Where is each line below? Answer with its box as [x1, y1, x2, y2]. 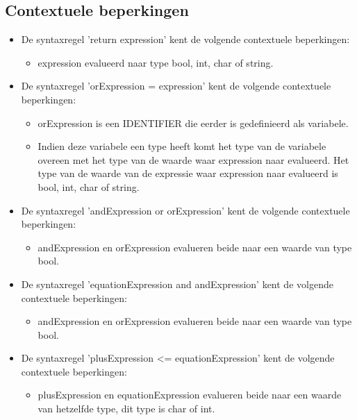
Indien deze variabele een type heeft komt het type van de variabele [38, 139, 326, 153]
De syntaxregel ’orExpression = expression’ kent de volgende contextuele [21, 78, 331, 93]
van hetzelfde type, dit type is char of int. [38, 401, 215, 416]
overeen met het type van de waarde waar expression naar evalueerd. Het [38, 152, 349, 167]
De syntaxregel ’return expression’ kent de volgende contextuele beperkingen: [21, 32, 350, 47]
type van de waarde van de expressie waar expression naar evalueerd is [38, 166, 338, 180]
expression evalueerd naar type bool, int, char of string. [38, 55, 274, 69]
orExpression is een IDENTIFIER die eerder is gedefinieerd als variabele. [38, 115, 349, 130]
